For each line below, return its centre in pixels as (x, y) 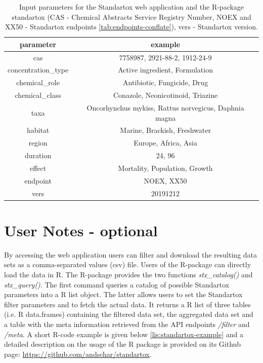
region (38, 143)
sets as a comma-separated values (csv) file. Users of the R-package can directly (128, 264)
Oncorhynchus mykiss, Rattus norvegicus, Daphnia (165, 107)
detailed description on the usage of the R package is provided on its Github (123, 344)
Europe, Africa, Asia (165, 143)
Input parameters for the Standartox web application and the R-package (131, 7)
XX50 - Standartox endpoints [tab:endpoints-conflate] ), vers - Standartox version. (131, 27)
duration (38, 155)
